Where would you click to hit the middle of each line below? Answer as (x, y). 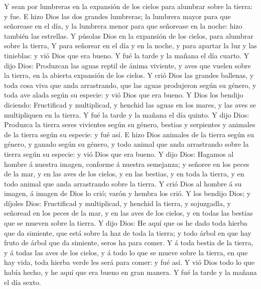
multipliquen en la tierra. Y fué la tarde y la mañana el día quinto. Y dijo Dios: (127, 114)
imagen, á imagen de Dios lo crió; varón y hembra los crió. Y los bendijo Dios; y (127, 193)
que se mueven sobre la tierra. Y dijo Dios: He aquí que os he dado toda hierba (126, 223)
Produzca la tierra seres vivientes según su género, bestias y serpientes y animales (130, 124)
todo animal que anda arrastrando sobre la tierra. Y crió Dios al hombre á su (123, 183)
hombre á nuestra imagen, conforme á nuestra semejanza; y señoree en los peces (127, 164)
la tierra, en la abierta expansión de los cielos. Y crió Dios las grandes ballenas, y (129, 75)
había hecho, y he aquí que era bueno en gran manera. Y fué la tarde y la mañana (130, 272)
